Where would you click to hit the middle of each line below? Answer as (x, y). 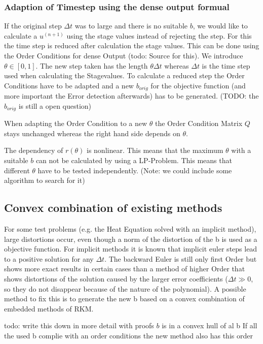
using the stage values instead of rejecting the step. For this (159, 35)
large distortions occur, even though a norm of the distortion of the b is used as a (131, 239)
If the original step (33, 26)
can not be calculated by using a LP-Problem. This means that (134, 160)
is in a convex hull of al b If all (210, 325)
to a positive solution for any (49, 258)
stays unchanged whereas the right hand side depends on (92, 133)
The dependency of (34, 150)
